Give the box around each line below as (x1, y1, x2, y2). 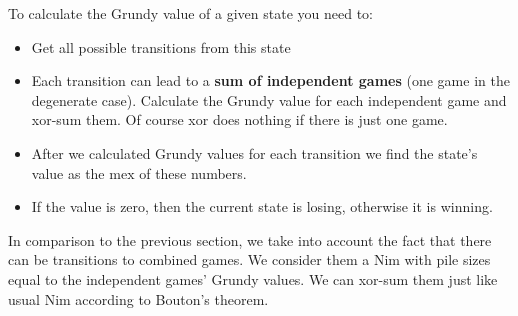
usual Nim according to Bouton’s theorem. (8, 288, 269, 309)
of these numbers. (139, 162, 247, 183)
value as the (31, 162, 105, 183)
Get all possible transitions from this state (31, 36, 291, 57)
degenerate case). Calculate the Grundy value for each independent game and (31, 89, 507, 110)
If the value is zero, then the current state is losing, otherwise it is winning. (31, 196, 493, 217)
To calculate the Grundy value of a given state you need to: (8, 3, 373, 23)
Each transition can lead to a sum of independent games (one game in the (31, 70, 510, 91)
